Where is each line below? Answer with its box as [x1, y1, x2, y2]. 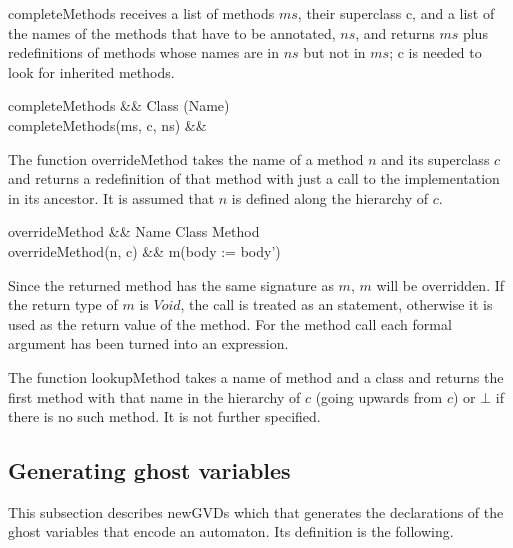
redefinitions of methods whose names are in [8, 42, 280, 63]
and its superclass [381, 148, 490, 169]
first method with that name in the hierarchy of [8, 386, 301, 407]
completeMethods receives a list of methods [8, 3, 275, 23]
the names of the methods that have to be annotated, [8, 22, 336, 43]
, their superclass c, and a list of [297, 3, 495, 23]
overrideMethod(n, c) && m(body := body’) [8, 240, 281, 261]
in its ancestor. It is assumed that [8, 187, 215, 208]
